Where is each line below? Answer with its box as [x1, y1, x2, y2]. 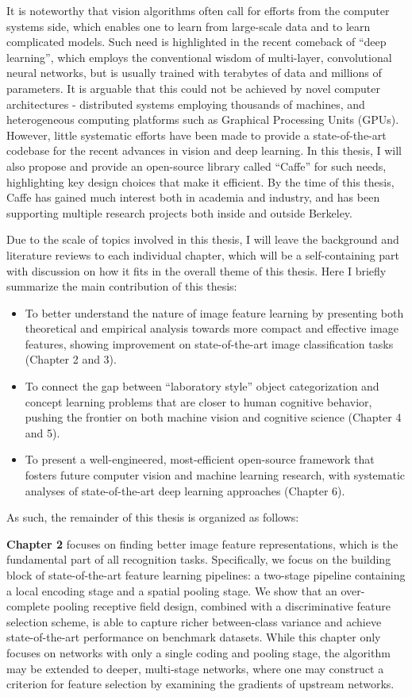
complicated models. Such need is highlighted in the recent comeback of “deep [6, 33, 387, 50]
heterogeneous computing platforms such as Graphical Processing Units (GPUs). [6, 111, 399, 128]
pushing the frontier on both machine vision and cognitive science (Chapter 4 [25, 409, 402, 426]
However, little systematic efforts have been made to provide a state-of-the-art [6, 126, 387, 143]
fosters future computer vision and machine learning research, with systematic [25, 467, 406, 483]
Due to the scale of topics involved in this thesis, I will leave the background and [6, 231, 399, 248]
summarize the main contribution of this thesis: [6, 278, 237, 295]
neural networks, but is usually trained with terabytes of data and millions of [6, 64, 382, 81]
